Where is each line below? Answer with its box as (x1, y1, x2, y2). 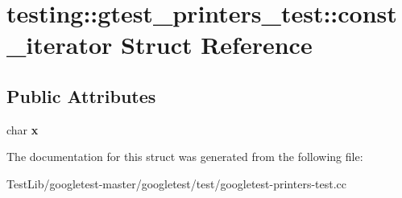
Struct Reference (121, 28, 313, 61)
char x (6, 121, 39, 138)
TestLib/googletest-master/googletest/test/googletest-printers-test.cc (6, 175, 347, 192)
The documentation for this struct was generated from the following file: (6, 148, 363, 165)
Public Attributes (6, 83, 156, 108)
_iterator (6, 28, 113, 61)
